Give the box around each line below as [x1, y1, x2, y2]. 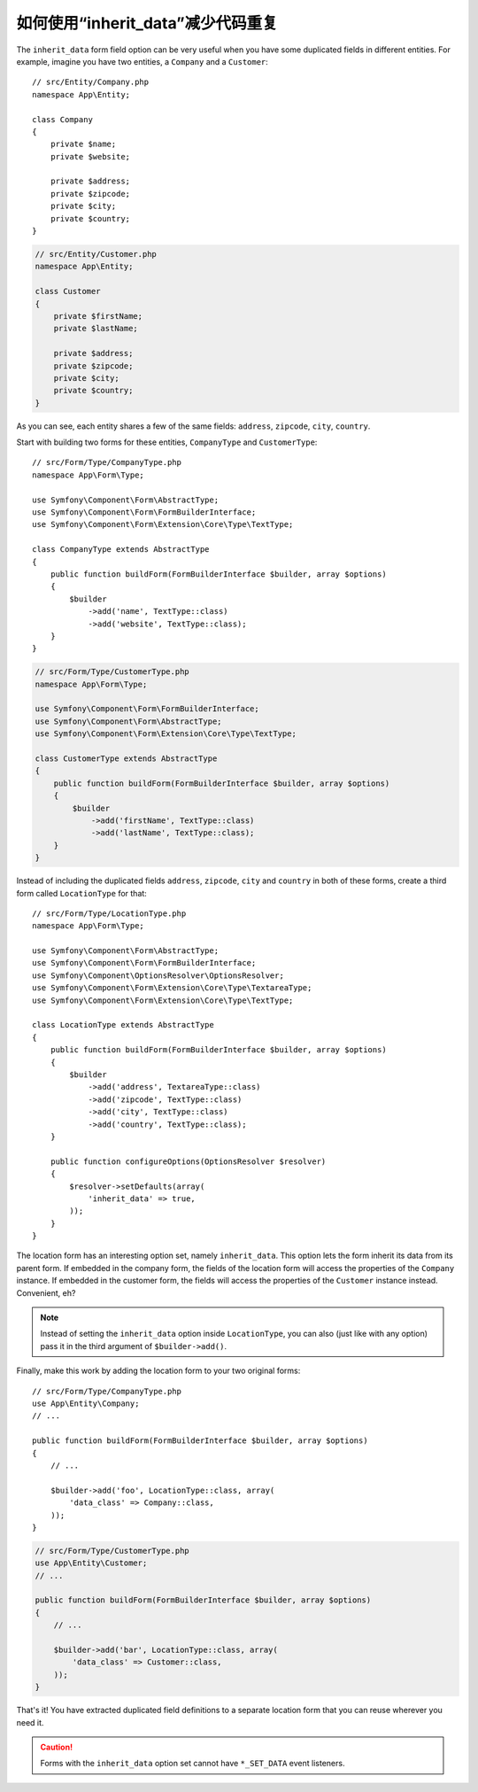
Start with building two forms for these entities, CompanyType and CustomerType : [16, 437, 318, 447]
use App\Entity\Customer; [35, 1558, 148, 1568]
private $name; [50, 139, 117, 150]
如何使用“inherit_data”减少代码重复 [16, 13, 278, 33]
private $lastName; [53, 323, 139, 334]
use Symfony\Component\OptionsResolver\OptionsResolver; [32, 970, 285, 981]
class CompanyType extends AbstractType [32, 545, 210, 555]
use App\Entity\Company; [32, 1398, 140, 1408]
